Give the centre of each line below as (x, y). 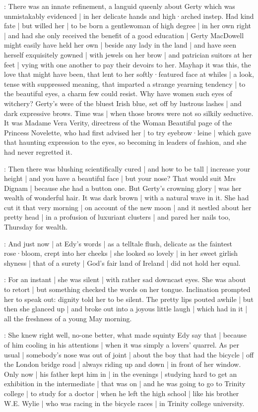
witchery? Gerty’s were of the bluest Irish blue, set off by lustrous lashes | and (123, 103)
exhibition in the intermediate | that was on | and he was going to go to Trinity (125, 383)
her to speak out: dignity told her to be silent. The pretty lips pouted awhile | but (129, 299)
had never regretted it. (38, 151)
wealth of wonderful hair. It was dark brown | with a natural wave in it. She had (127, 198)
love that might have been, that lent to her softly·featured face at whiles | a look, (129, 74)
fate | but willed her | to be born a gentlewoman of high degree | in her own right (128, 26)
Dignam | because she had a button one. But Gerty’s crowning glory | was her (123, 188)
